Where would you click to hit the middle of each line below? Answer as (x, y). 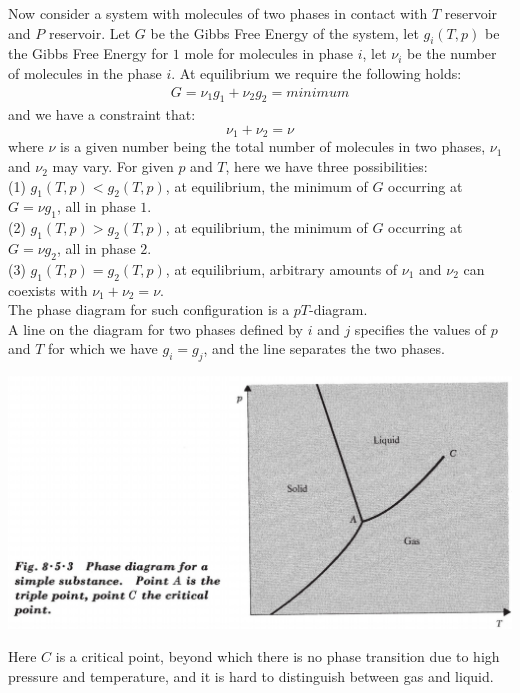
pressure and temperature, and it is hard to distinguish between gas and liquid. (251, 675)
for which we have (103, 348)
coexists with (48, 289)
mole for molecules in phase (269, 53)
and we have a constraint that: (102, 114)
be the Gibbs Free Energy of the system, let (284, 32)
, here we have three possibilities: (326, 166)
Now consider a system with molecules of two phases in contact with (218, 13)
